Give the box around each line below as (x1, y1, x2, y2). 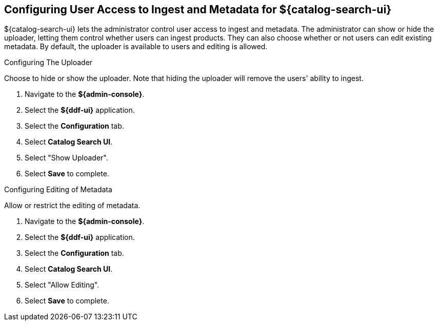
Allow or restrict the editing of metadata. (4, 201, 141, 210)
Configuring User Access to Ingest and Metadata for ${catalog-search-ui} (4, 3, 391, 16)
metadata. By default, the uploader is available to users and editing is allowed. (4, 42, 268, 51)
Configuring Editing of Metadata (4, 185, 112, 194)
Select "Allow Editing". (25, 280, 99, 290)
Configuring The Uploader (4, 58, 93, 67)
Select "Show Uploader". (25, 153, 108, 162)
